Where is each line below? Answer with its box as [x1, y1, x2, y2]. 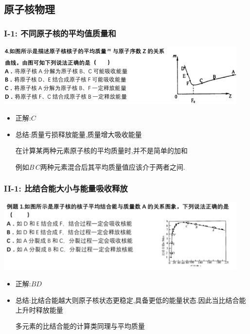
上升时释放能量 [15, 304, 63, 315]
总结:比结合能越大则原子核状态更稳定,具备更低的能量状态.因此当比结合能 [15, 295, 246, 305]
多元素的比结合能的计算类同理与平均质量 [15, 321, 145, 331]
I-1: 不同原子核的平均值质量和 [4, 27, 116, 39]
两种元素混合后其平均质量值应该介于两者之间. [40, 161, 185, 172]
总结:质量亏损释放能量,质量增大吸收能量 [15, 129, 142, 139]
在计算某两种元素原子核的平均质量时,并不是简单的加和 [15, 145, 188, 156]
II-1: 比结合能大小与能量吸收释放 [4, 182, 128, 194]
